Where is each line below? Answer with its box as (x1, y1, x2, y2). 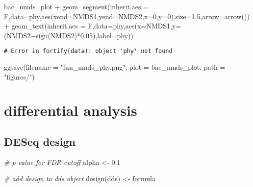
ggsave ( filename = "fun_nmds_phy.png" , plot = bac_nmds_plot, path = (4, 62, 226, 72)
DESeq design (4, 134, 76, 149)
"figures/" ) (4, 71, 35, 81)
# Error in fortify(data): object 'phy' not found (4, 48, 173, 55)
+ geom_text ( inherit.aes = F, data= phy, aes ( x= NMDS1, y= (4, 21, 181, 31)
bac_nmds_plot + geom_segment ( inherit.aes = (4, 1, 149, 11)
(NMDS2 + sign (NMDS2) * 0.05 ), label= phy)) (4, 30, 133, 40)
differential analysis (4, 100, 137, 120)
